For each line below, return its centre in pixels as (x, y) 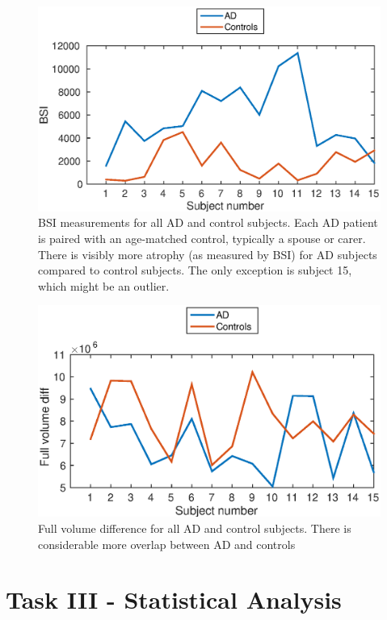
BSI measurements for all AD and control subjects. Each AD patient (208, 222)
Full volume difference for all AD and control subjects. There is (195, 528)
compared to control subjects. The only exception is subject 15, (195, 270)
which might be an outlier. (104, 285)
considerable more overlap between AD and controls (167, 544)
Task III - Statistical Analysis (174, 599)
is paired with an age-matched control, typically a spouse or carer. (202, 238)
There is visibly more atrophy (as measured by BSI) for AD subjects (208, 254)
